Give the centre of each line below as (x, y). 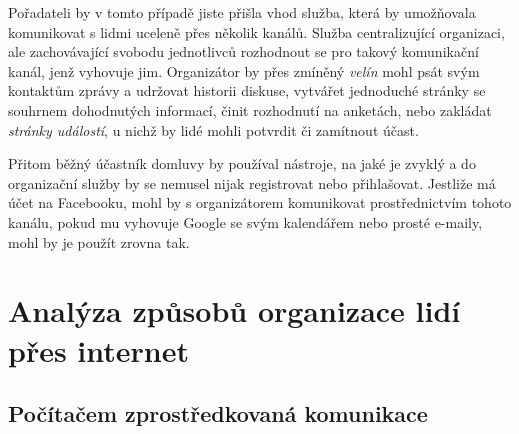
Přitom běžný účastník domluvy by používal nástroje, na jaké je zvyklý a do (242, 163)
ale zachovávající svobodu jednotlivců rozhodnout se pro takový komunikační (243, 51)
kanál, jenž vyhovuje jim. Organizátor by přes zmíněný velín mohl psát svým (244, 70)
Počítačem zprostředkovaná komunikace (218, 413)
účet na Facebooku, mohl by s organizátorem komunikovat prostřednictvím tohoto (260, 202)
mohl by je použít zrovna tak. (99, 241)
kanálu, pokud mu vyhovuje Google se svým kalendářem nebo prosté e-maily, (245, 221)
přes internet (98, 349)
